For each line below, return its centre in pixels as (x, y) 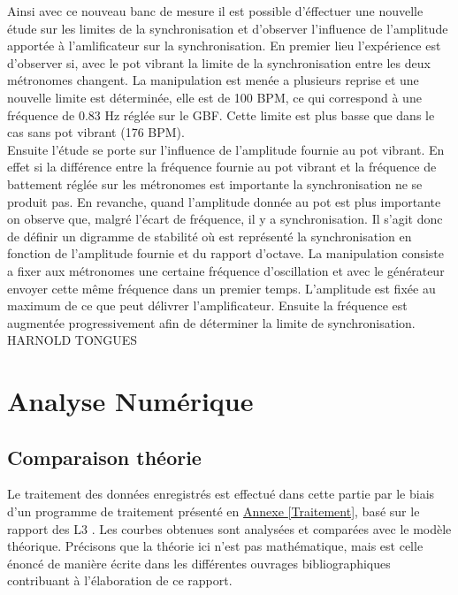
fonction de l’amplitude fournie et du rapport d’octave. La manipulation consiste (226, 253)
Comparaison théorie (104, 457)
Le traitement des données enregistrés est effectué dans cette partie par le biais (221, 494)
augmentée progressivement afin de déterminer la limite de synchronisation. (211, 322)
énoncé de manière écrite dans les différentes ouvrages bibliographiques (199, 563)
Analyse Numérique (130, 401)
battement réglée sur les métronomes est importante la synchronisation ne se (215, 183)
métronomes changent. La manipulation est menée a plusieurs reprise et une (213, 80)
